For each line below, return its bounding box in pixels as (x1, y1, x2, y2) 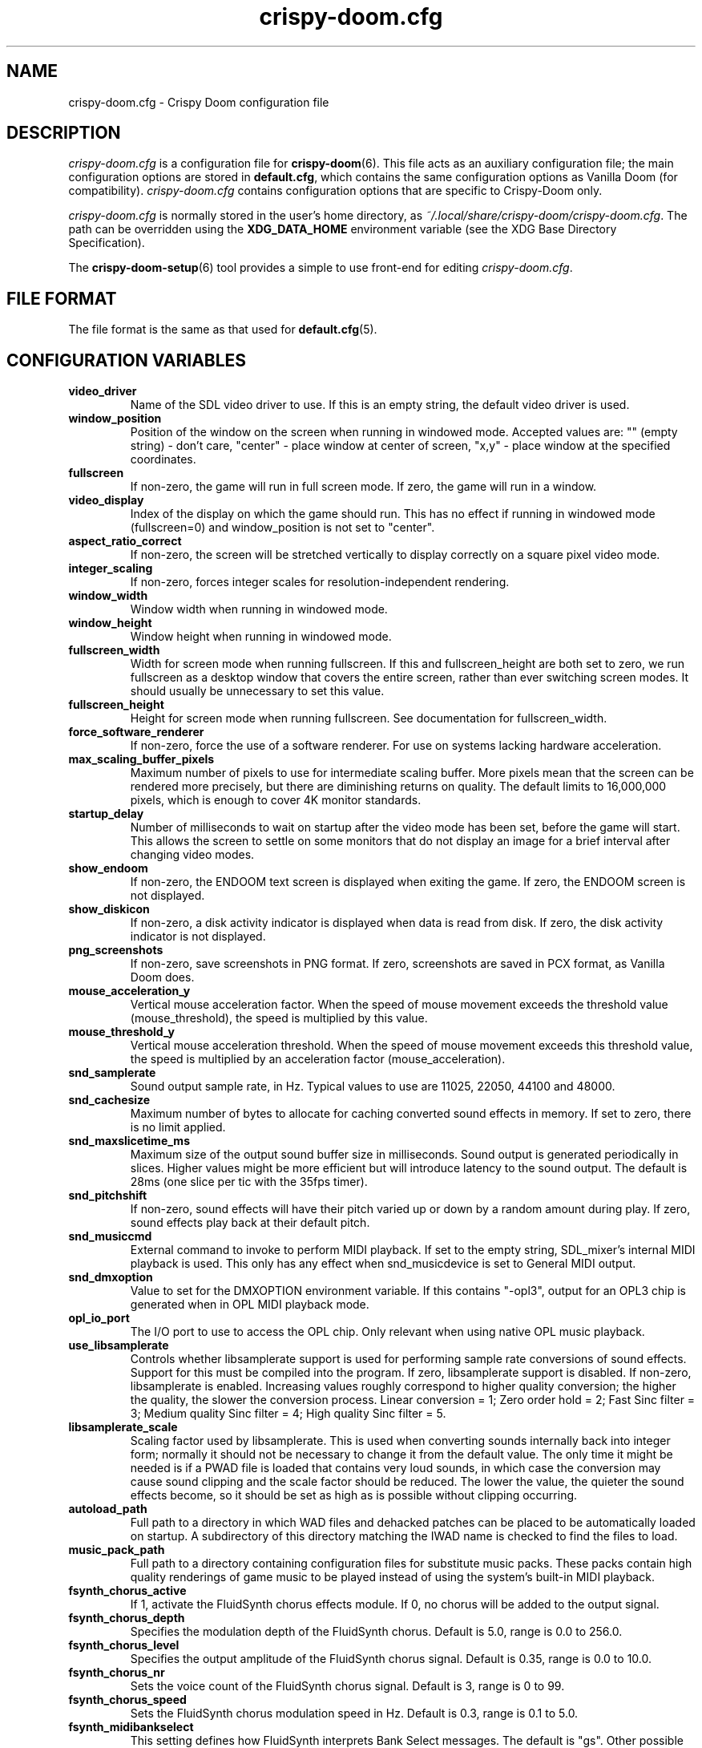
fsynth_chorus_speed (68, 1693, 187, 1707)
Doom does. (130, 970, 195, 985)
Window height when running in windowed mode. (130, 629, 392, 644)
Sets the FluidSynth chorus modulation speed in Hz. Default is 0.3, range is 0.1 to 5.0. (130, 1706, 579, 1721)
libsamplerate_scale (68, 1420, 178, 1434)
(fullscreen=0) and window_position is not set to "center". (130, 520, 435, 535)
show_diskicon (68, 902, 150, 916)
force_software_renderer (68, 725, 204, 739)
